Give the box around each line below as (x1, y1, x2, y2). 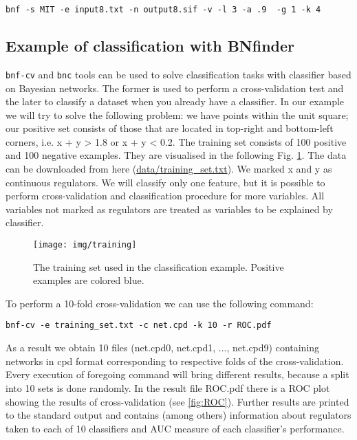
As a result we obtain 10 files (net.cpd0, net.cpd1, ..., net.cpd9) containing (6, 340, 320, 355)
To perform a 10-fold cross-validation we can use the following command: (6, 296, 314, 310)
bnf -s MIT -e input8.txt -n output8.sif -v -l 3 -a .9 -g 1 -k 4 (6, 5, 321, 14)
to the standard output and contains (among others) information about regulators (6, 408, 351, 422)
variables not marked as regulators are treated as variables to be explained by (6, 201, 333, 216)
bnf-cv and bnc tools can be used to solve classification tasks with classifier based (6, 67, 351, 81)
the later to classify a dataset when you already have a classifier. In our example (6, 94, 345, 109)
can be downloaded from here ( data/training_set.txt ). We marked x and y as (6, 162, 332, 176)
